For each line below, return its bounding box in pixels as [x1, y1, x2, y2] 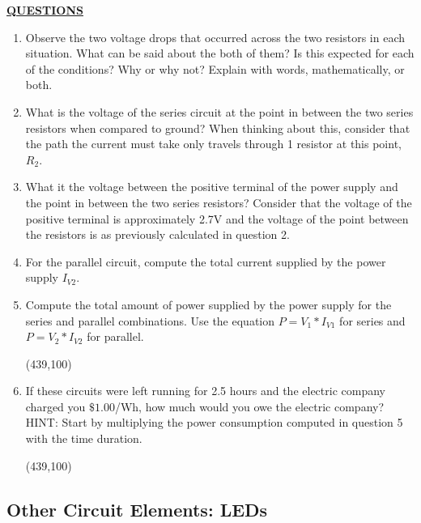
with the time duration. [25, 430, 142, 447]
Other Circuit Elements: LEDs [6, 496, 268, 521]
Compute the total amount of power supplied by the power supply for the [25, 296, 392, 313]
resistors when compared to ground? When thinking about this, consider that [25, 119, 410, 136]
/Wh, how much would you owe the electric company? [114, 398, 385, 415]
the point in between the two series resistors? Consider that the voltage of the [25, 193, 412, 210]
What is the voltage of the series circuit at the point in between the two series [25, 103, 414, 120]
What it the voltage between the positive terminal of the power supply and [25, 178, 398, 195]
